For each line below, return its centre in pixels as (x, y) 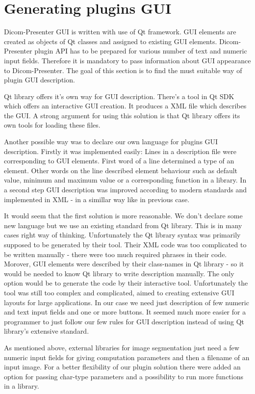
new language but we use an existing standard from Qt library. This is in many (123, 225)
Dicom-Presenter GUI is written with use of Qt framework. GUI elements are (120, 32)
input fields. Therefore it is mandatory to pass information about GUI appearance (127, 60)
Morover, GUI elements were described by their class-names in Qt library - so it (124, 264)
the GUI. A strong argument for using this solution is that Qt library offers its (122, 115)
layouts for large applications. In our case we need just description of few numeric (127, 302)
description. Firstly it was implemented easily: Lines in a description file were (120, 151)
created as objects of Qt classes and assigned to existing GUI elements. (111, 41)
